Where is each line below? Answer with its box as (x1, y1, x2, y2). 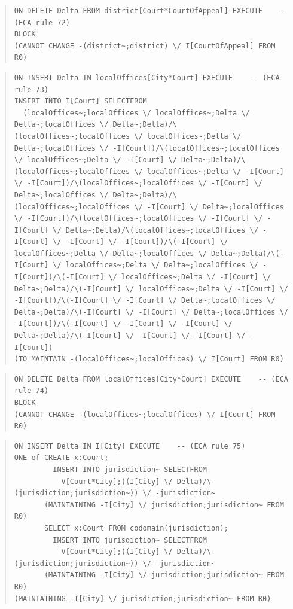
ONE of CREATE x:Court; (14, 453, 109, 462)
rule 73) (14, 85, 49, 94)
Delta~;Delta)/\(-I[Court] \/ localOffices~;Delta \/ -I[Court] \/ (14, 284, 288, 293)
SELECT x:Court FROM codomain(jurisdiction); (44, 523, 228, 532)
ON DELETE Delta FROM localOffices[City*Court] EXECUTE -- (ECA (14, 374, 288, 383)
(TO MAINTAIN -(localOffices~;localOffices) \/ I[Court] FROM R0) (14, 355, 284, 364)
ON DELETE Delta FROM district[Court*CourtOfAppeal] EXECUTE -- (14, 7, 288, 15)
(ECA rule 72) (14, 18, 70, 27)
